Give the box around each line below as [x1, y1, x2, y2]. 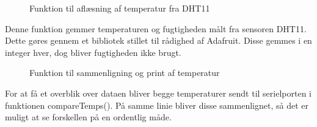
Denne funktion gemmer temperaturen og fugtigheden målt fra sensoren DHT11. [5, 22, 307, 35]
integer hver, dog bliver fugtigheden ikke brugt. [5, 46, 181, 58]
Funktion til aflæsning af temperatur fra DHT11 [29, 2, 210, 14]
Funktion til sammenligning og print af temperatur [29, 66, 220, 79]
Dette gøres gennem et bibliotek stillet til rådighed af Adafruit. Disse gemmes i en [5, 34, 312, 47]
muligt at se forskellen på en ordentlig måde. [5, 111, 172, 123]
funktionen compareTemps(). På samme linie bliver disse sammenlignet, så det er [5, 98, 308, 111]
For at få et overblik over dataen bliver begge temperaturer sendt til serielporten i [5, 86, 312, 99]
